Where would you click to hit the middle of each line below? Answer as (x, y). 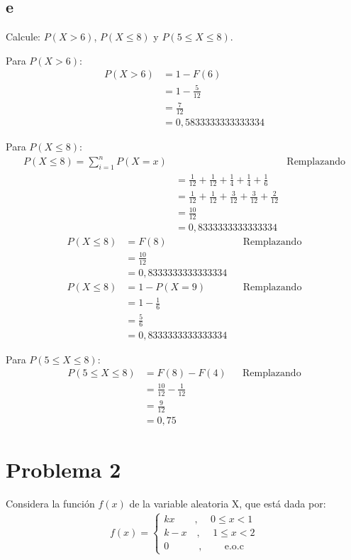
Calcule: (23, 37)
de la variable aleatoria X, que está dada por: (228, 504)
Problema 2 (63, 470)
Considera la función (50, 504)
